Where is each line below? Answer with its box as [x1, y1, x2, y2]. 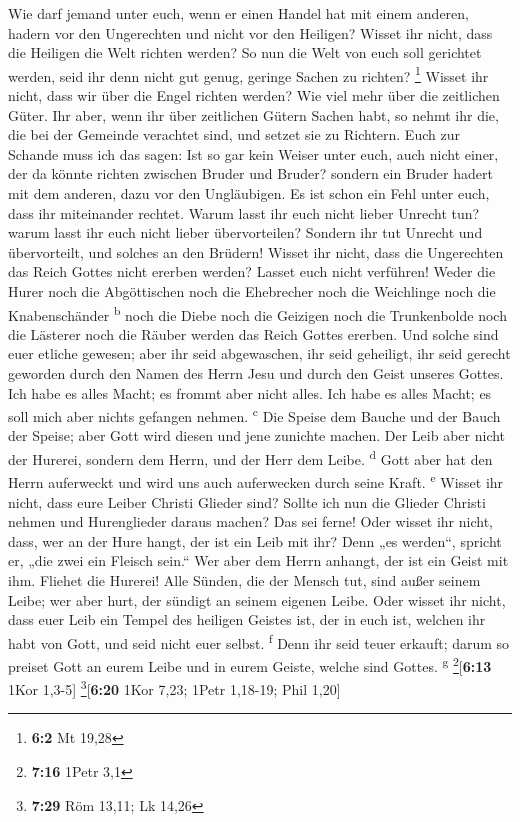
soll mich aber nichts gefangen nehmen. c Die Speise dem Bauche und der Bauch [8, 403, 501, 426]
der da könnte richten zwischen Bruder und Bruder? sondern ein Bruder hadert [8, 163, 493, 184]
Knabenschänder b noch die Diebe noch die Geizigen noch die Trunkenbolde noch [8, 301, 507, 325]
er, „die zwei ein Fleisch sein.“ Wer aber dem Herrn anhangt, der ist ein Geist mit [8, 550, 509, 571]
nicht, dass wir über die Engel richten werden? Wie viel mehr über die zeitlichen [8, 85, 500, 106]
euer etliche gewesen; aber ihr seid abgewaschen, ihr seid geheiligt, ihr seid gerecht [8, 343, 511, 364]
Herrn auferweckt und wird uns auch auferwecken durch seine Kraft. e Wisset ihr [8, 469, 504, 492]
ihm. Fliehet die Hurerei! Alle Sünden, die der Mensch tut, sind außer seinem [8, 569, 481, 590]
